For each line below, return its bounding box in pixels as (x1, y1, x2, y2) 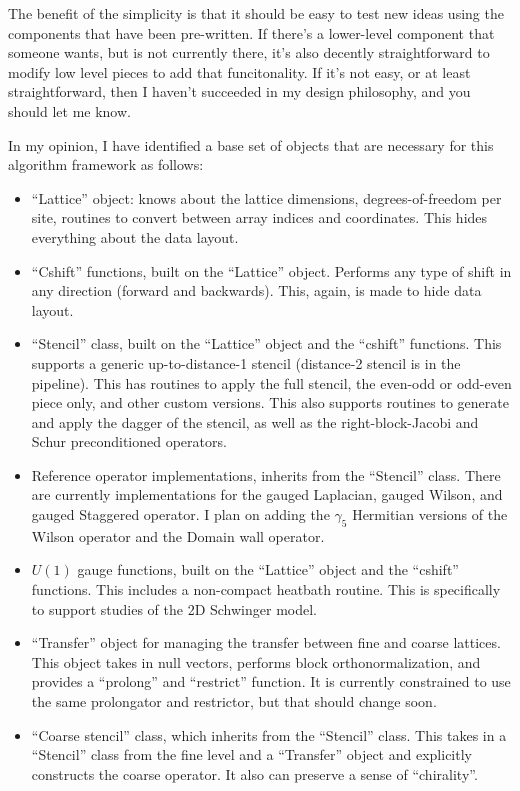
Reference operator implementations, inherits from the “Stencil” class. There (31, 464, 501, 485)
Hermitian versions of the (352, 504, 508, 525)
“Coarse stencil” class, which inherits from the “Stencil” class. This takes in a (31, 724, 507, 745)
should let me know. (8, 100, 131, 121)
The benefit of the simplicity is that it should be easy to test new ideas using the (8, 3, 504, 23)
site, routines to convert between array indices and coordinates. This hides (31, 207, 488, 228)
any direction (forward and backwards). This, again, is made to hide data (31, 280, 482, 301)
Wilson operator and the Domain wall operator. (31, 525, 325, 546)
